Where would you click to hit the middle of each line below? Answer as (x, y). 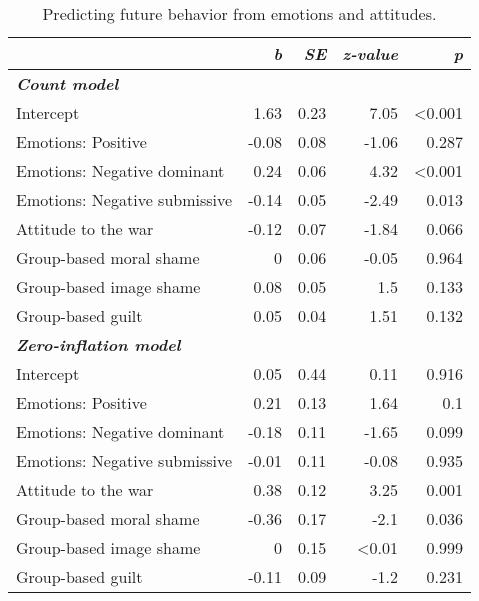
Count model (67, 83)
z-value (370, 53)
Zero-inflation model (98, 344)
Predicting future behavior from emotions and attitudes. (239, 13)
